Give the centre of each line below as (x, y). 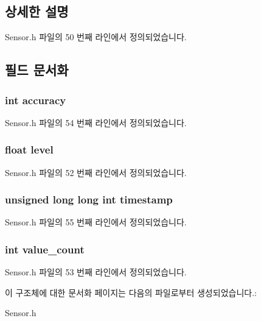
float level (29, 150)
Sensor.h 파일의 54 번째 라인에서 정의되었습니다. (96, 122)
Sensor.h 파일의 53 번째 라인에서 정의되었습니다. (96, 272)
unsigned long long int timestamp (89, 199)
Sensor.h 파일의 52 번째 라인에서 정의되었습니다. (96, 172)
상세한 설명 (37, 11)
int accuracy (36, 100)
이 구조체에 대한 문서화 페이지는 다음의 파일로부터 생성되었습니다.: (131, 292)
